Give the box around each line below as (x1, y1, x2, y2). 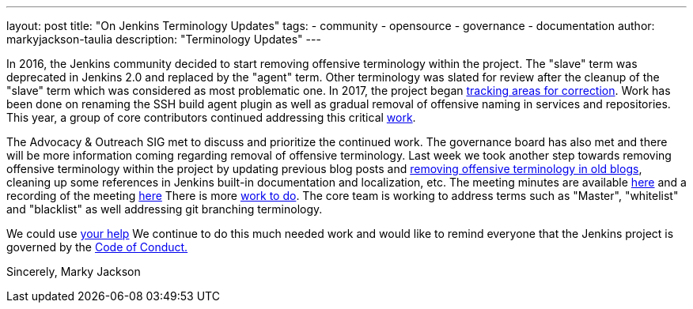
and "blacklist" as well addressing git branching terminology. (6, 202, 323, 216)
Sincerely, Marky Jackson (6, 265, 141, 278)
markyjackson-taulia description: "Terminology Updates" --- (6, 32, 321, 46)
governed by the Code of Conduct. (6, 240, 188, 254)
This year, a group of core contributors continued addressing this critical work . (6, 111, 416, 124)
